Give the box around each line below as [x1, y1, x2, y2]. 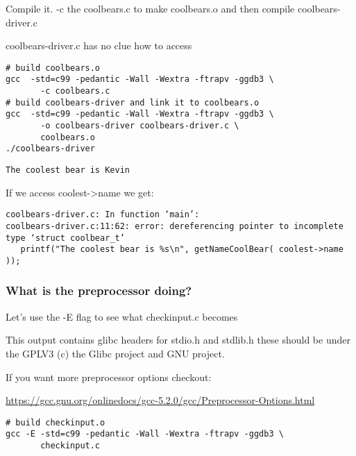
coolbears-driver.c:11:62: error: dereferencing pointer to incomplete [6, 221, 344, 231]
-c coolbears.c [40, 86, 110, 96]
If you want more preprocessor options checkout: [6, 369, 212, 384]
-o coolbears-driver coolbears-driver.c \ [40, 121, 239, 131]
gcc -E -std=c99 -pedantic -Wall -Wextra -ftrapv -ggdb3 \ [6, 429, 284, 439]
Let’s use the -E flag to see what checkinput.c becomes [6, 309, 238, 323]
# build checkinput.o [6, 417, 105, 428]
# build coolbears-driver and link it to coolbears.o [6, 97, 260, 108]
